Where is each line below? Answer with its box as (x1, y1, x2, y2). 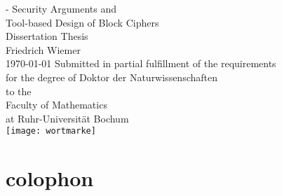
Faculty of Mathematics (6, 97, 107, 112)
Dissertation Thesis (6, 29, 88, 43)
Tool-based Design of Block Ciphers (6, 15, 159, 29)
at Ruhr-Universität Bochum (6, 111, 129, 125)
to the (6, 83, 32, 98)
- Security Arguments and (6, 1, 117, 15)
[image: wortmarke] (6, 126, 96, 136)
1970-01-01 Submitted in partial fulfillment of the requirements (6, 56, 276, 71)
